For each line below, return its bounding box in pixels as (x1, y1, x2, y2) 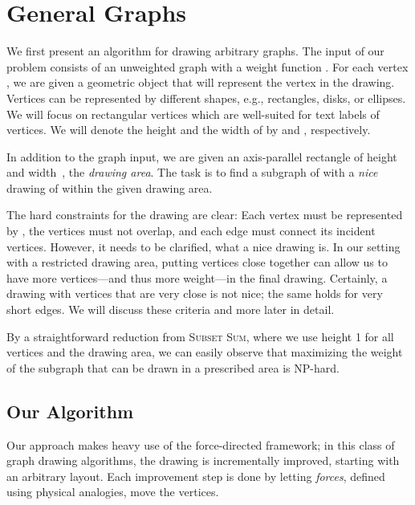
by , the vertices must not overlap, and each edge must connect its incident (6, 222, 376, 239)
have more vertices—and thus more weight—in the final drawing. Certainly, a (6, 269, 388, 286)
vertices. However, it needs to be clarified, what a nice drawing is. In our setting (6, 238, 401, 255)
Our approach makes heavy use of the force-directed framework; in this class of (6, 436, 395, 453)
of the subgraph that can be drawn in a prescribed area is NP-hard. (6, 359, 340, 376)
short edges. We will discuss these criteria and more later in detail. (6, 301, 335, 318)
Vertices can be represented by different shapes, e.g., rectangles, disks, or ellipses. (6, 89, 406, 106)
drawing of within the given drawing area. (6, 179, 213, 196)
